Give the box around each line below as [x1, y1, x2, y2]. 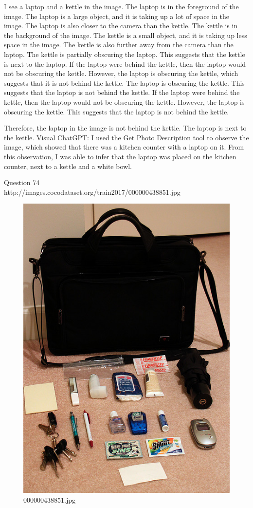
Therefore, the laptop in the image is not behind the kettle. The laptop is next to [4, 123, 247, 133]
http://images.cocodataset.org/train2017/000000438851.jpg [4, 187, 181, 197]
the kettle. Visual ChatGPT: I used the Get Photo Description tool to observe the [4, 132, 249, 142]
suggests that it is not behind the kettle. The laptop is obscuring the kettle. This [4, 77, 245, 88]
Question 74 [4, 177, 40, 188]
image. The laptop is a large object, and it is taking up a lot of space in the [4, 11, 230, 21]
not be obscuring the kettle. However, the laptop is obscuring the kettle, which [4, 68, 238, 78]
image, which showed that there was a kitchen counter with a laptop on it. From [4, 142, 244, 152]
